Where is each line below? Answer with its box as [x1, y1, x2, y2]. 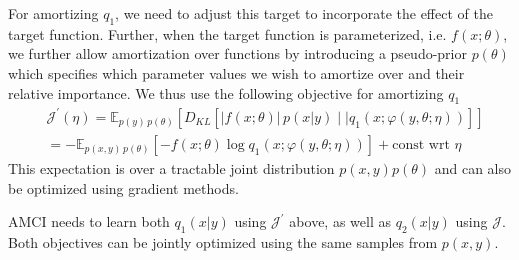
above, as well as [289, 211, 391, 232]
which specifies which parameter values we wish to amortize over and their [8, 62, 465, 83]
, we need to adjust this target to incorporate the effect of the [115, 3, 493, 23]
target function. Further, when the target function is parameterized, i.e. [8, 23, 447, 44]
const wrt [392, 137, 450, 152]
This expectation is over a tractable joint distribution [8, 157, 335, 178]
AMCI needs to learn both [8, 211, 170, 232]
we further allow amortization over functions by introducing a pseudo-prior [8, 43, 467, 64]
